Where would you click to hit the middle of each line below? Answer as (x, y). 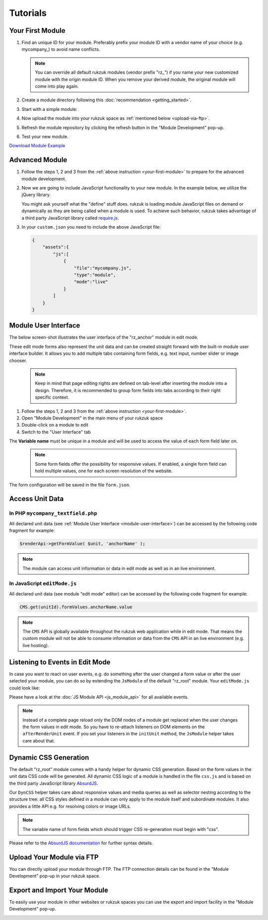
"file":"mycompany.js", (102, 268)
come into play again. (57, 86)
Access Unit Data (36, 499)
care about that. (39, 741)
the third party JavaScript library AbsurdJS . (54, 783)
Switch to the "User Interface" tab (56, 432)
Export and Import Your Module (59, 890)
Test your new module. (45, 136)
